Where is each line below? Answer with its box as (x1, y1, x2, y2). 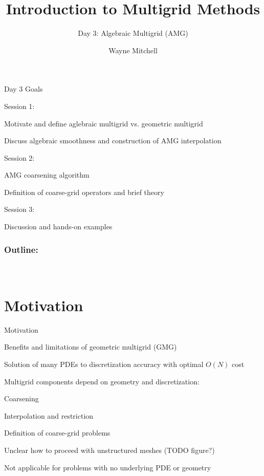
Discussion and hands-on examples (4, 221, 113, 232)
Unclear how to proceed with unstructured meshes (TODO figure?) (4, 444, 215, 455)
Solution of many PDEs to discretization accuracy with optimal (4, 359, 204, 369)
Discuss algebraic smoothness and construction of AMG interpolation (4, 135, 222, 146)
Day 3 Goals (4, 83, 43, 94)
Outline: (4, 243, 38, 255)
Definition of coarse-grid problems (4, 427, 111, 438)
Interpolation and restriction (4, 410, 94, 421)
